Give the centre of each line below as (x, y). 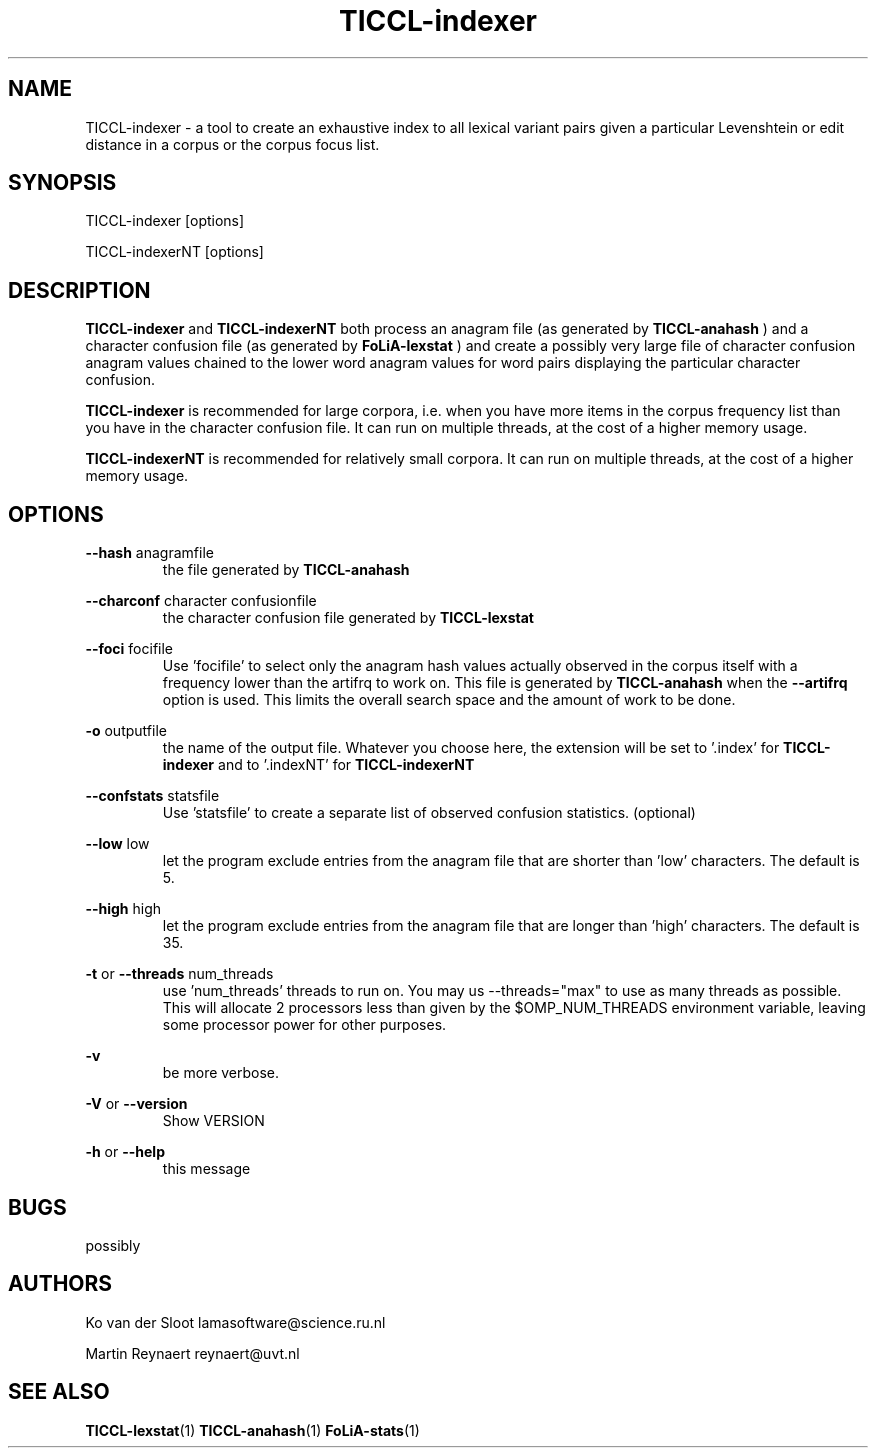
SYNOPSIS (62, 183)
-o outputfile (126, 731)
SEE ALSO (59, 1392)
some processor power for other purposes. (304, 1025)
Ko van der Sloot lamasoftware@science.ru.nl (235, 1322)
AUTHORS (60, 1284)
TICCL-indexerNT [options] (174, 252)
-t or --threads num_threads (179, 974)
